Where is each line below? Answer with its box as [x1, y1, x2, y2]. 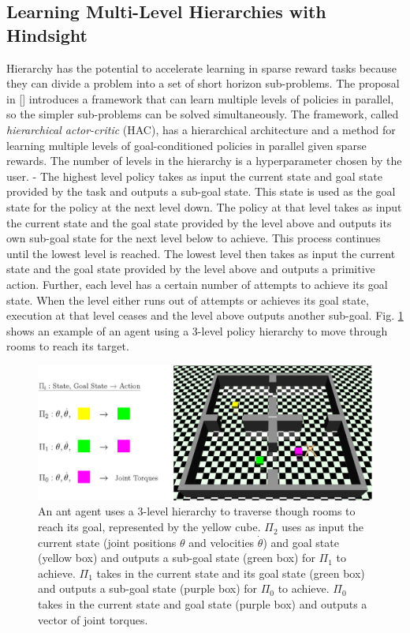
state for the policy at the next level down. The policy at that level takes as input [6, 198, 402, 215]
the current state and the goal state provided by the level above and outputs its [6, 214, 392, 230]
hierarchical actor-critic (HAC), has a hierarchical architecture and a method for [6, 121, 396, 137]
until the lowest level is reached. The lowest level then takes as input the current [6, 245, 396, 261]
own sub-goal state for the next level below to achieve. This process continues [6, 230, 381, 246]
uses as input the [281, 519, 363, 535]
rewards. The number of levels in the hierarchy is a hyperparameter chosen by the [6, 152, 402, 169]
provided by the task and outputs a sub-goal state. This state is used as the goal [6, 183, 396, 200]
